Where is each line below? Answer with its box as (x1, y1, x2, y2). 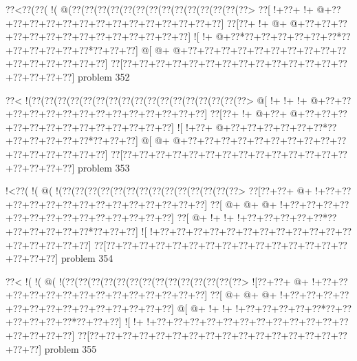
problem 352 (77, 69, 130, 83)
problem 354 (61, 251, 113, 265)
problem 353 (77, 160, 130, 174)
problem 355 (44, 341, 97, 355)
